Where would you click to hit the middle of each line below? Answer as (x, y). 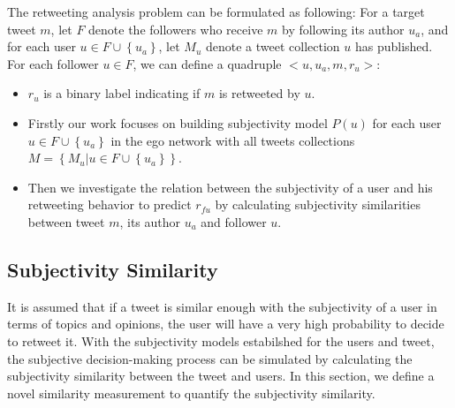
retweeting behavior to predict (110, 204)
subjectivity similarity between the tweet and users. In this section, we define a (221, 376)
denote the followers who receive (176, 29)
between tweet (66, 221)
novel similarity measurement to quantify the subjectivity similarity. (191, 393)
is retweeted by (259, 93)
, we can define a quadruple (207, 63)
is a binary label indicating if (122, 93)
